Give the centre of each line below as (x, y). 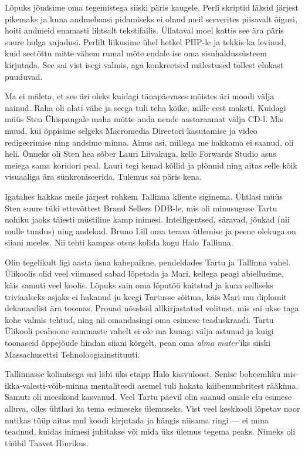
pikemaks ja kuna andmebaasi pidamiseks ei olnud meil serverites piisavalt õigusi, (151, 18)
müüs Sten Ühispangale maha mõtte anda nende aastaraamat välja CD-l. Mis (144, 119)
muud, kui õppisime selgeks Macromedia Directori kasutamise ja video (131, 130)
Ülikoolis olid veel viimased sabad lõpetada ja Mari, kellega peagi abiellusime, (144, 273)
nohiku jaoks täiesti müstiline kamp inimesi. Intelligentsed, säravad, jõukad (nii (147, 219)
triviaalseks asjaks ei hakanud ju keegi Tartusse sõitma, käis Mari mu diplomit (146, 296)
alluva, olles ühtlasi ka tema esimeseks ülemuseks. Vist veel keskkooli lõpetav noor (152, 408)
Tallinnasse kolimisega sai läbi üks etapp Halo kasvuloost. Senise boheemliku (143, 374)
